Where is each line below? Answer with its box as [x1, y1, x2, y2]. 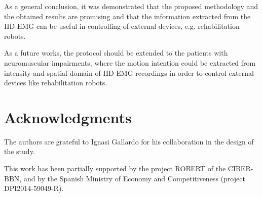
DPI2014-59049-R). [4, 183, 64, 193]
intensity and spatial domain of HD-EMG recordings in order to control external [4, 67, 254, 78]
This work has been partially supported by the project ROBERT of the [4, 163, 226, 174]
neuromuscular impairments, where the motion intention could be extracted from [4, 57, 256, 68]
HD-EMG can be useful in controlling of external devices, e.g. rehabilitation [4, 21, 240, 31]
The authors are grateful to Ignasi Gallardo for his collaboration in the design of [4, 136, 254, 146]
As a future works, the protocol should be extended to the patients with [4, 47, 228, 58]
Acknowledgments [4, 107, 132, 127]
